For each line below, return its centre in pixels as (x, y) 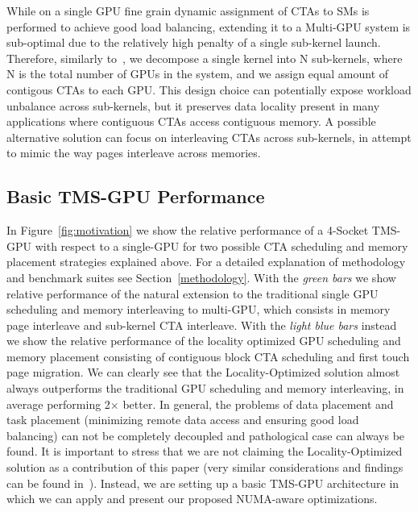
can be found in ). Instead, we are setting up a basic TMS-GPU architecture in (203, 483)
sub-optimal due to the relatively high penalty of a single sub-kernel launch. (194, 42)
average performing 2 (58, 404)
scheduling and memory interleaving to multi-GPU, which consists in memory (199, 309)
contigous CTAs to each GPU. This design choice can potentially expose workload (209, 89)
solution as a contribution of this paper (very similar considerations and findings (205, 467)
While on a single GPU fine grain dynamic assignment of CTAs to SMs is (188, 10)
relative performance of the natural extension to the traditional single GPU (192, 293)
